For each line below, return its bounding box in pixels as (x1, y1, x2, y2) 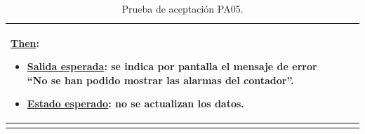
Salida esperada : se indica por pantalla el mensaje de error (27, 59, 317, 74)
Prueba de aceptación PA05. (121, 1, 244, 15)
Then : (11, 35, 39, 50)
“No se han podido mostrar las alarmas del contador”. (27, 72, 294, 87)
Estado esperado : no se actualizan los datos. (27, 96, 244, 111)
